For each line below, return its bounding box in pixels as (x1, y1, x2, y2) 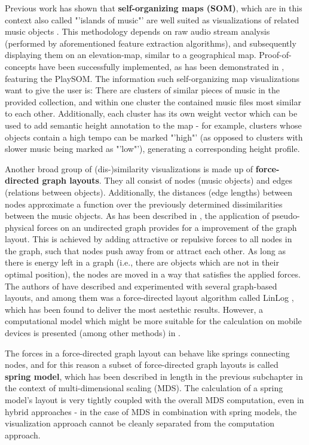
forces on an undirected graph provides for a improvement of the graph (36, 221, 297, 233)
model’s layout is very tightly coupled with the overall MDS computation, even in (5, 394, 304, 406)
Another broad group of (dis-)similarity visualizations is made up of (5, 162, 253, 175)
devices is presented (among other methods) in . (5, 327, 180, 339)
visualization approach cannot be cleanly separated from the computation (5, 417, 275, 429)
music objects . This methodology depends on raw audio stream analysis (5, 25, 270, 38)
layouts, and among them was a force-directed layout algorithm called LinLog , (5, 291, 294, 304)
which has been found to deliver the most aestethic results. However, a (5, 303, 264, 315)
